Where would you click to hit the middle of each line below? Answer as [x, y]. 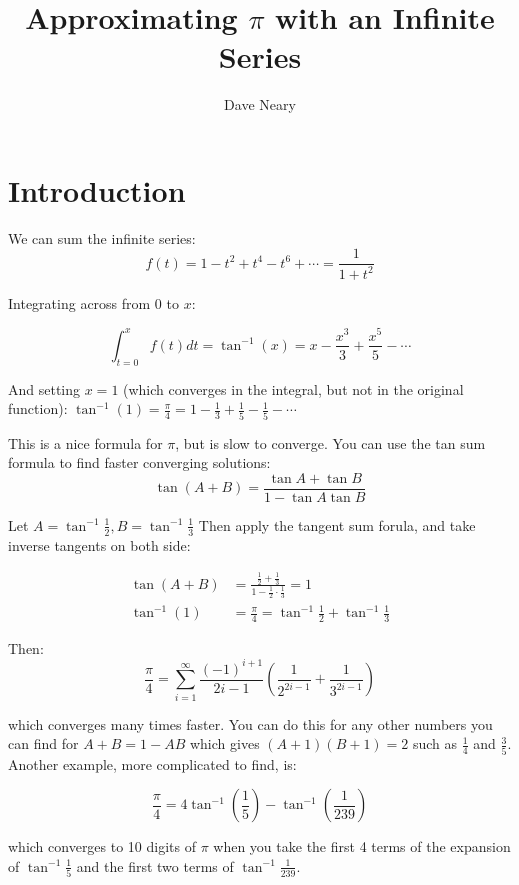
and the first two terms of [155, 865]
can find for [43, 743]
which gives [224, 743]
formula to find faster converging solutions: [139, 462]
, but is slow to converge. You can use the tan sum [330, 442]
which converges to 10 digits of [102, 846]
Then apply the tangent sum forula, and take [337, 524]
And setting [44, 388]
